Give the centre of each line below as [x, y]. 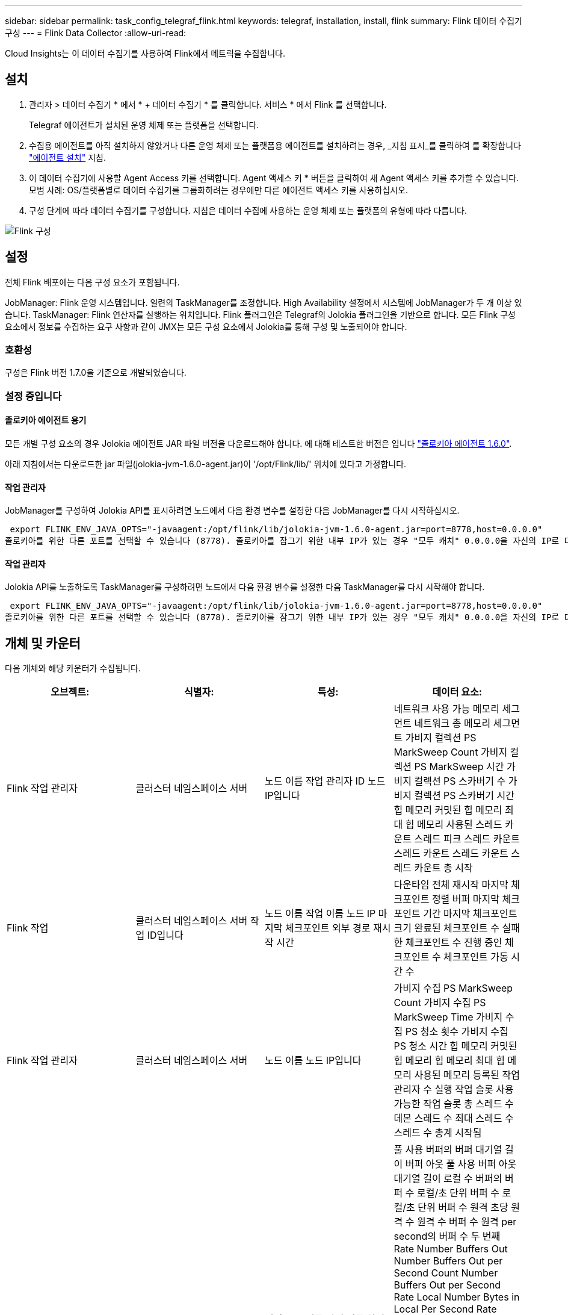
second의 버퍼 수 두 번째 [447, 1236]
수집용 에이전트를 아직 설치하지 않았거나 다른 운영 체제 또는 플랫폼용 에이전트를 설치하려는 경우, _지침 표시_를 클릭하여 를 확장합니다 [275, 145]
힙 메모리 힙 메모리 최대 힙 [449, 1061]
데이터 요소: [457, 692]
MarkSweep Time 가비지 [448, 1017]
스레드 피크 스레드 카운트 [467, 839]
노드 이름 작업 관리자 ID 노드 [325, 781]
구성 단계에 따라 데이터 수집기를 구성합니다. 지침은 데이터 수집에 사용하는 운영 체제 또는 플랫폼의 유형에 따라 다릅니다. [248, 210]
